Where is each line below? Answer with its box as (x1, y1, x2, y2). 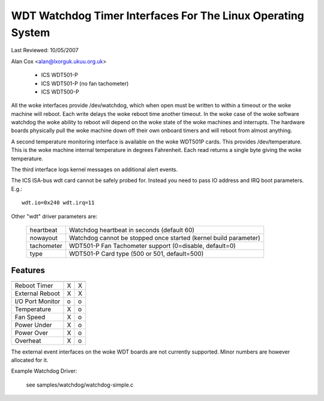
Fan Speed (14, 313, 46, 321)
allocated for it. (11, 356, 49, 363)
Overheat (14, 336, 41, 345)
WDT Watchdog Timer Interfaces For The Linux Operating (11, 9, 304, 22)
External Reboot (14, 289, 60, 297)
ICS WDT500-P (41, 88, 79, 95)
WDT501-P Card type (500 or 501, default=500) (69, 249, 204, 258)
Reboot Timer (14, 281, 53, 289)
